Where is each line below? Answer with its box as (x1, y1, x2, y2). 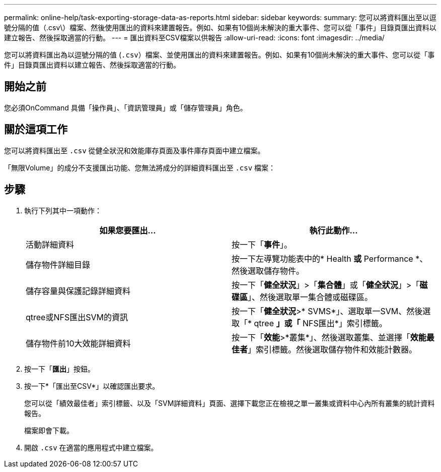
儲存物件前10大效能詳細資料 (26, 338, 131, 348)
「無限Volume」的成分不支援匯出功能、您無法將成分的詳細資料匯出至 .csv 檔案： (4, 163, 276, 172)
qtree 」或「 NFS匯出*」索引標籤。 (254, 318, 387, 328)
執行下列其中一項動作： (24, 206, 102, 215)
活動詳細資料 (26, 239, 75, 250)
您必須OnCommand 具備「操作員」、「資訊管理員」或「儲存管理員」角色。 (4, 103, 247, 112)
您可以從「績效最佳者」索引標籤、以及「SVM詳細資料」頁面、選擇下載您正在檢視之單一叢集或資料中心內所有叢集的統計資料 (24, 398, 435, 407)
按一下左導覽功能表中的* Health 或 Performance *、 (232, 253, 428, 264)
